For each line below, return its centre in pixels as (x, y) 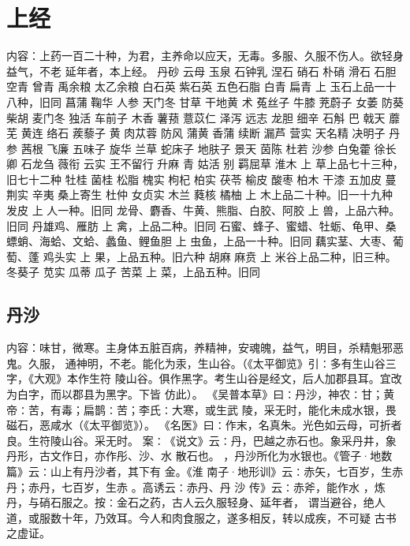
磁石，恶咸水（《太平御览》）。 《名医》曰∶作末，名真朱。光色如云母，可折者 (204, 425)
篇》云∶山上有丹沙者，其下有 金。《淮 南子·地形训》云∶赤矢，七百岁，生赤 (205, 471)
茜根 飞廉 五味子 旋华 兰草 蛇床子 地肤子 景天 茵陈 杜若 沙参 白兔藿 (196, 148)
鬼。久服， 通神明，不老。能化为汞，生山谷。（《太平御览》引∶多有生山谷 (196, 363)
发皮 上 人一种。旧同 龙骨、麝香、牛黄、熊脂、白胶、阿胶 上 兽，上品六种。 (203, 210)
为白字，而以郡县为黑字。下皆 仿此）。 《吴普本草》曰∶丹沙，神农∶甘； (195, 394)
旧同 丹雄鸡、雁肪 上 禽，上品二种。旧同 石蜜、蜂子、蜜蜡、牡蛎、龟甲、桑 (201, 225)
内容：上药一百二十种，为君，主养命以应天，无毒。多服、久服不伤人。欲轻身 (205, 56)
